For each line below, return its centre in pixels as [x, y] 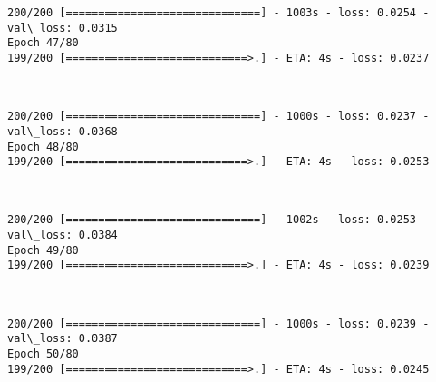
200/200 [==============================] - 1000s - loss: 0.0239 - [218, 323]
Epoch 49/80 [43, 250]
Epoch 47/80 [43, 43]
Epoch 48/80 [43, 147]
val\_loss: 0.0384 [63, 235]
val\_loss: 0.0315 [63, 28]
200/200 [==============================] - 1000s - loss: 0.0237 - [218, 117]
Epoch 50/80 [43, 353]
